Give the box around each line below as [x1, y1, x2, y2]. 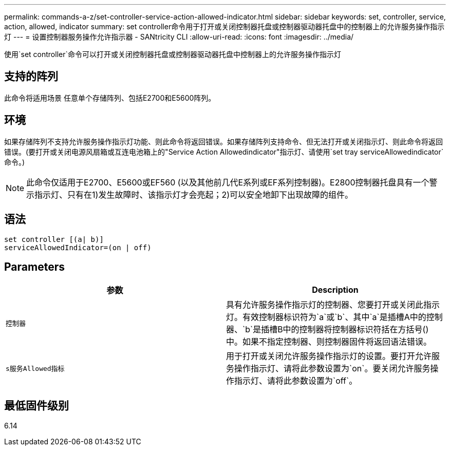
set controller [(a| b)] [4, 235, 104, 243]
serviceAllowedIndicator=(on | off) [4, 243, 152, 252]
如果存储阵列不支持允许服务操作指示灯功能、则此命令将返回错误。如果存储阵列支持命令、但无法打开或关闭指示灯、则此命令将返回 [4, 137, 443, 146]
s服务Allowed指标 [6, 364, 65, 372]
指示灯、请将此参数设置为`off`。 [234, 376, 358, 386]
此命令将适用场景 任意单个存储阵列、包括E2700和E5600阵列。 [4, 93, 216, 102]
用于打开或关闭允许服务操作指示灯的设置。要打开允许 [226, 351, 432, 362]
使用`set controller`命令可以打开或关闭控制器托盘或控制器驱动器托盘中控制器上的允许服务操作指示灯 [4, 50, 341, 59]
